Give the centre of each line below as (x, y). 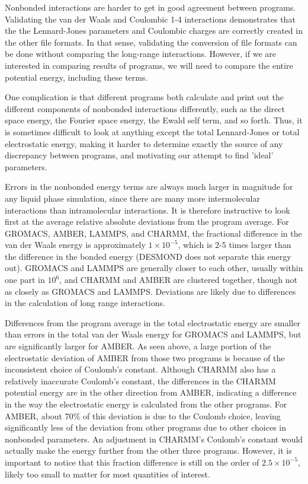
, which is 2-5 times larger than (235, 245)
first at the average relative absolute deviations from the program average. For (147, 222)
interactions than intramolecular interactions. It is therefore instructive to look (147, 210)
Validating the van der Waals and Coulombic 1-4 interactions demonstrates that (150, 19)
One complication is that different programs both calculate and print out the (144, 97)
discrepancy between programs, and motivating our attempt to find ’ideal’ (139, 155)
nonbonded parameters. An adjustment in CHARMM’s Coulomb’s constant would (154, 439)
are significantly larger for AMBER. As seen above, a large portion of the (138, 346)
